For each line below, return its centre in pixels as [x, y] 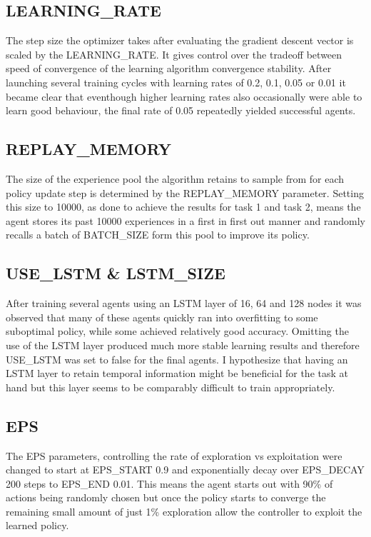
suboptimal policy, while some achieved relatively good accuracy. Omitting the [177, 331]
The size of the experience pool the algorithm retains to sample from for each [175, 178]
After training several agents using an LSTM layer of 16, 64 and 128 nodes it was [184, 303]
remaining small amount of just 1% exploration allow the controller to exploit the [184, 511]
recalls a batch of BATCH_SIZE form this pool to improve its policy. [158, 235]
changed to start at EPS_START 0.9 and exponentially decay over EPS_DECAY [185, 470]
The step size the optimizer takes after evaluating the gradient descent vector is [180, 40]
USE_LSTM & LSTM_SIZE [116, 273]
